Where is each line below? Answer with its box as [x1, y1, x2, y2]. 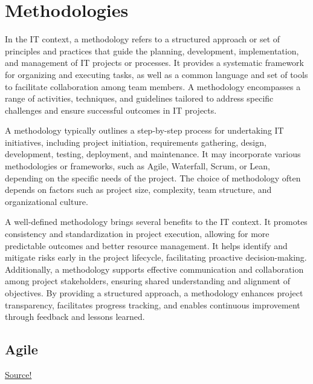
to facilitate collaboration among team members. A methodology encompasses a [5, 80, 301, 93]
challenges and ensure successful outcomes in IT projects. [5, 103, 217, 116]
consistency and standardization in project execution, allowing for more [5, 227, 269, 240]
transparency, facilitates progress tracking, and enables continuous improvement [5, 298, 300, 311]
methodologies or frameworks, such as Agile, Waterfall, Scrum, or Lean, [5, 160, 271, 172]
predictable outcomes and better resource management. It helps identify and [5, 239, 288, 252]
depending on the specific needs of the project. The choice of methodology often [5, 171, 301, 184]
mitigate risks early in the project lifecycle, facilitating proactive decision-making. [5, 251, 307, 264]
